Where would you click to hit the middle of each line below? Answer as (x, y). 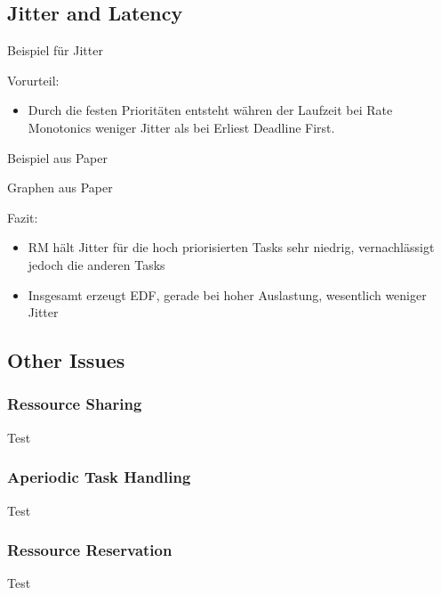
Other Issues (66, 360)
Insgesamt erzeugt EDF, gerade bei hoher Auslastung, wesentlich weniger (227, 294)
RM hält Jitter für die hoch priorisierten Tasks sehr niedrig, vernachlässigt (231, 247)
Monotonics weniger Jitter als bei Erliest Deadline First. (181, 127)
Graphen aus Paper (60, 187)
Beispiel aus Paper (57, 157)
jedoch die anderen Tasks (96, 264)
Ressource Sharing (75, 404)
